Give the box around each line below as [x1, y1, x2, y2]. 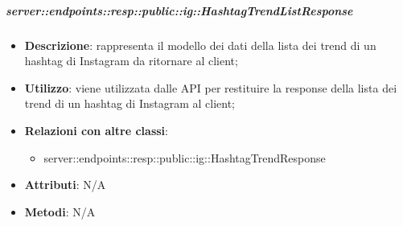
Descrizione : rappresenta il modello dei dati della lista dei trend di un [24, 36, 376, 53]
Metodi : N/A [24, 203, 96, 220]
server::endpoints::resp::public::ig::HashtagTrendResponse [43, 149, 326, 166]
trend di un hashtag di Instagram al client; [24, 95, 235, 112]
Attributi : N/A [24, 176, 106, 193]
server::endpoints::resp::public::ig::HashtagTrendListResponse [6, 2, 353, 18]
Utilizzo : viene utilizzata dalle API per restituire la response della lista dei [24, 79, 397, 96]
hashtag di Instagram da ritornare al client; [24, 52, 238, 69]
